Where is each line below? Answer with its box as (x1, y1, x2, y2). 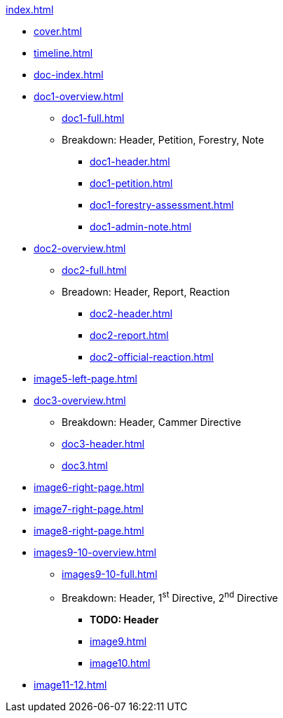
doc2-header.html (90, 308, 173, 319)
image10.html (90, 656, 151, 669)
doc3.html (62, 460, 108, 471)
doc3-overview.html (34, 394, 126, 406)
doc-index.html (34, 69, 104, 81)
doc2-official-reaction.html (90, 351, 214, 363)
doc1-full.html (62, 112, 125, 124)
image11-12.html (34, 678, 107, 691)
